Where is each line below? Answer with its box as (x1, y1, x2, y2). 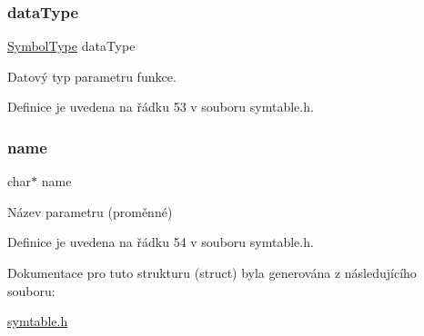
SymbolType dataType (7, 36, 136, 55)
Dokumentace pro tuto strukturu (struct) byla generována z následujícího (7, 263, 417, 282)
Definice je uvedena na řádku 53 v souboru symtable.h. (7, 97, 314, 116)
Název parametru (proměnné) (7, 202, 173, 221)
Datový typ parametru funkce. (7, 66, 177, 85)
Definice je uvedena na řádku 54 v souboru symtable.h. (7, 232, 314, 252)
